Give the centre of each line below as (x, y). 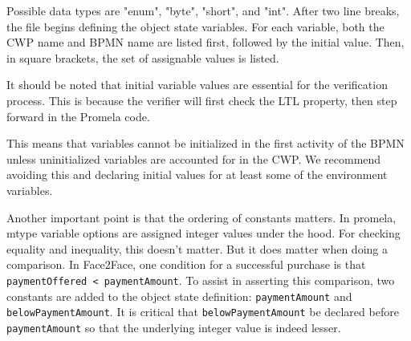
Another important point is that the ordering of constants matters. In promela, (201, 217)
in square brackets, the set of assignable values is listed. (143, 57)
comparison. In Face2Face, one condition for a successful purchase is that (186, 264)
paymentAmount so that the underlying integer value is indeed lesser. (174, 327)
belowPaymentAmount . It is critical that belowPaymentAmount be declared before (203, 312)
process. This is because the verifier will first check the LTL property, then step (202, 100)
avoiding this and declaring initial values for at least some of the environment (197, 175)
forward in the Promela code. (78, 116)
